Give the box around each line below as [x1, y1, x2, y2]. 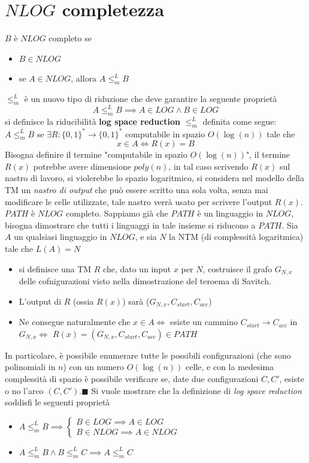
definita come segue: [202, 115, 277, 128]
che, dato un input [103, 262, 171, 275]
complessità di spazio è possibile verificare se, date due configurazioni [5, 372, 259, 384]
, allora [71, 72, 97, 85]
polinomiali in [5, 360, 56, 373]
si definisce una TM [19, 262, 92, 275]
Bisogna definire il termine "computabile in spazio [5, 148, 187, 161]
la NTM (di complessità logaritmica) [169, 230, 304, 243]
